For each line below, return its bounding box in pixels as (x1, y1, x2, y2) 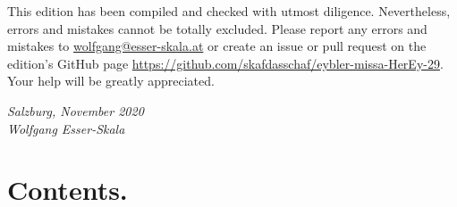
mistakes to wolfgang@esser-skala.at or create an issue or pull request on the (7, 37, 427, 55)
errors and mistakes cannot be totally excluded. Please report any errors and (7, 19, 427, 37)
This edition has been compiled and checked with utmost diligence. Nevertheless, (7, 2, 451, 20)
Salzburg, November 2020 (7, 101, 144, 120)
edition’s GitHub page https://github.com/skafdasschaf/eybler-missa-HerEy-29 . (7, 54, 444, 72)
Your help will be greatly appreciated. (7, 71, 215, 90)
